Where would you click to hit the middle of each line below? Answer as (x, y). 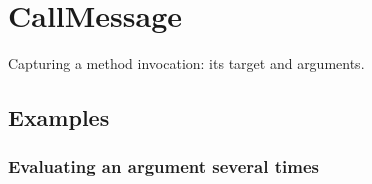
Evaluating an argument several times (164, 166)
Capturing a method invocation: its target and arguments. (186, 63)
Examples (59, 117)
